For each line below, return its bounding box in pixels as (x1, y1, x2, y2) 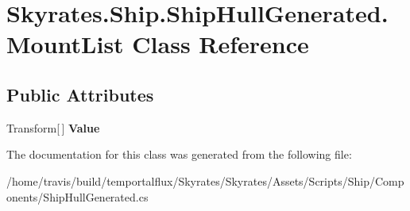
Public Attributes (6, 82, 154, 106)
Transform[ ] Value (6, 119, 100, 136)
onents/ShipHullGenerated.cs (6, 188, 149, 205)
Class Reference (132, 28, 309, 60)
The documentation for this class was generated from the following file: (6, 146, 352, 163)
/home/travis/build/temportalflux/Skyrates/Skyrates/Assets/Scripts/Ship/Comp (6, 172, 404, 189)
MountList (6, 28, 124, 60)
